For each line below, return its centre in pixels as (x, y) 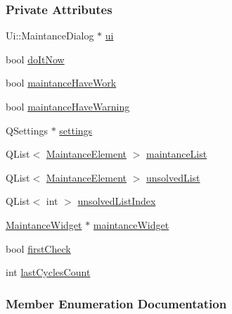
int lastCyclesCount (48, 272)
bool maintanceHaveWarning (68, 106)
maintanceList (176, 154)
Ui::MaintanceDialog (50, 36)
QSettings (27, 130)
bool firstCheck (38, 248)
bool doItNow (35, 59)
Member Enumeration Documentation (116, 303)
